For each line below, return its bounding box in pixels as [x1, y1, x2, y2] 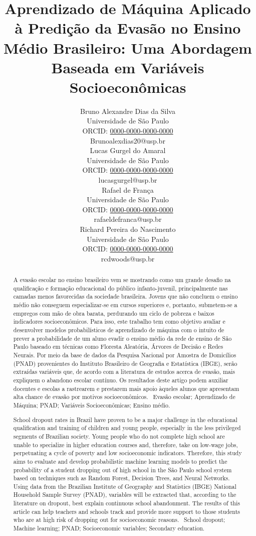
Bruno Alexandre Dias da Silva [80, 105, 175, 116]
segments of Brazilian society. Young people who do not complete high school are [13, 432, 225, 440]
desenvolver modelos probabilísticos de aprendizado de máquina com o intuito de [13, 326, 224, 334]
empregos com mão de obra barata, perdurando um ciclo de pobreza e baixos [13, 309, 214, 317]
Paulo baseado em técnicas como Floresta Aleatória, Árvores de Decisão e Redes [13, 342, 223, 351]
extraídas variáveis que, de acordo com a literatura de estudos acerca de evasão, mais [13, 367, 235, 376]
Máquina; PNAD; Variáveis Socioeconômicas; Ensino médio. [13, 401, 170, 410]
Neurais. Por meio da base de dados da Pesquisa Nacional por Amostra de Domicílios [13, 351, 236, 359]
